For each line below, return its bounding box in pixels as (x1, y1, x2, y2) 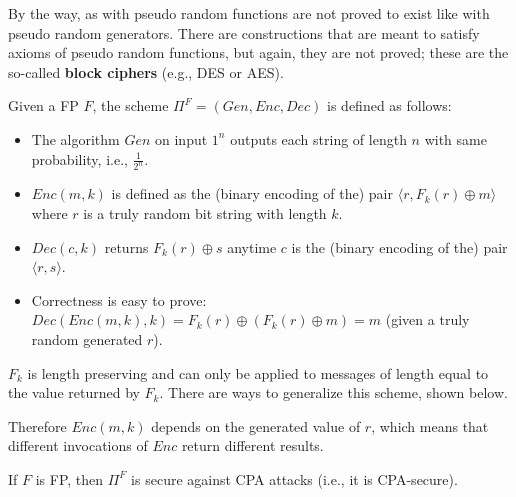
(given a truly (385, 309, 470, 330)
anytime (227, 236, 277, 257)
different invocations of (8, 435, 148, 456)
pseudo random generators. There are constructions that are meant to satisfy (8, 22, 480, 43)
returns (104, 236, 149, 257)
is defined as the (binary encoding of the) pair (111, 183, 393, 204)
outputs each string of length (230, 128, 407, 149)
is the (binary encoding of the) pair (291, 236, 508, 257)
